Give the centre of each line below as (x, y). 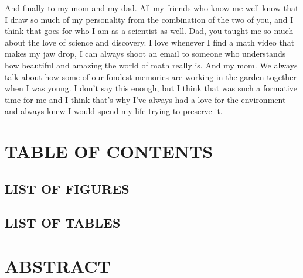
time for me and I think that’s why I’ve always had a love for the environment (145, 99)
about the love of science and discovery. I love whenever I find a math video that (150, 42)
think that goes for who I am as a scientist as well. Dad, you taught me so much (149, 31)
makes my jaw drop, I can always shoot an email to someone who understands (145, 54)
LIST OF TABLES (63, 223)
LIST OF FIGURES (67, 188)
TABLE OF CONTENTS (109, 151)
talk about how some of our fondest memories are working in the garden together (151, 76)
